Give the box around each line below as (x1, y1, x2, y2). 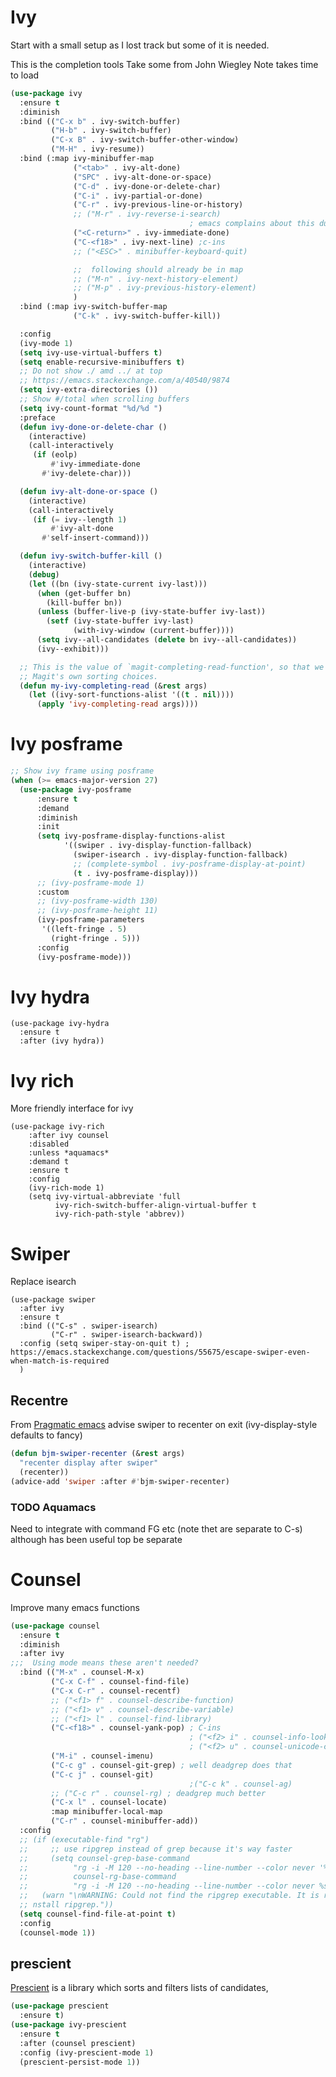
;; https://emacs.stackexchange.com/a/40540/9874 (19, 376, 230, 386)
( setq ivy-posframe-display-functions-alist (36, 831, 226, 841)
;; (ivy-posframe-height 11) (36, 906, 159, 916)
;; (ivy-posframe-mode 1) (36, 877, 145, 888)
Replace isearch (10, 1276, 77, 1288)
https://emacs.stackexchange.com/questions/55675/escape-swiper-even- (10, 1347, 311, 1358)
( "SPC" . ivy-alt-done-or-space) (73, 172, 213, 182)
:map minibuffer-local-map (50, 1807, 163, 1817)
